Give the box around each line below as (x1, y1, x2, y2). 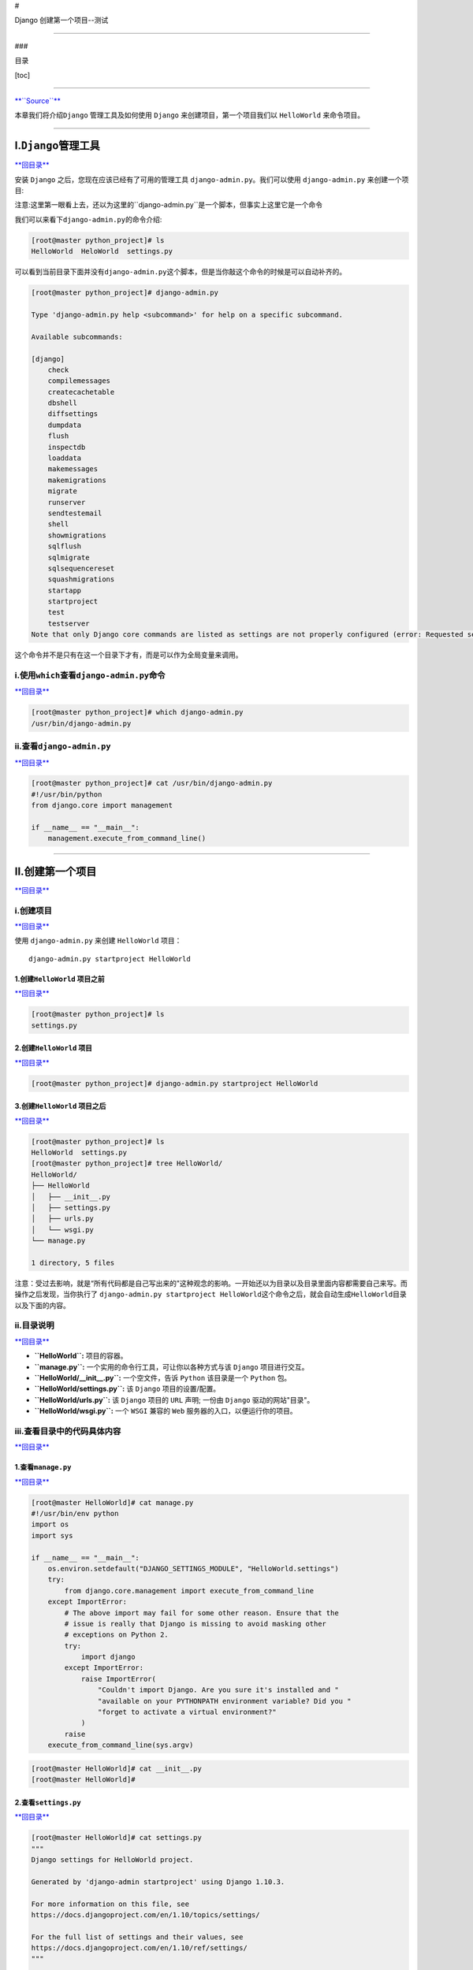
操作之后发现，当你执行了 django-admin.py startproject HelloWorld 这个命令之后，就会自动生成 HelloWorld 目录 (14, 1289, 407, 1299)
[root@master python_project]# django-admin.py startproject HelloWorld (31, 1079, 318, 1087)
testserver (47, 619, 90, 628)
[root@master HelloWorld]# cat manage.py (31, 1498, 194, 1507)
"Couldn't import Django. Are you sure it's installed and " (97, 1686, 339, 1694)
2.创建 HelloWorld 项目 (14, 1043, 93, 1053)
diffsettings (47, 410, 99, 418)
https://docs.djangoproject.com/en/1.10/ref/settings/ (31, 1943, 248, 1953)
